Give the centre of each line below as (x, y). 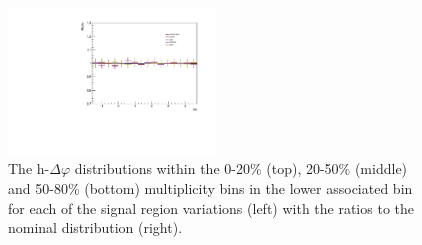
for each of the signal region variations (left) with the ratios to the (211, 207)
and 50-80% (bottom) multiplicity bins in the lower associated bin (210, 188)
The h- (29, 168)
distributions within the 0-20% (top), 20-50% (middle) (241, 168)
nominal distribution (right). (95, 227)
